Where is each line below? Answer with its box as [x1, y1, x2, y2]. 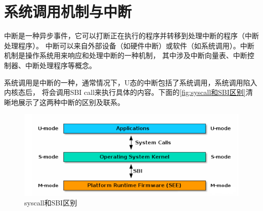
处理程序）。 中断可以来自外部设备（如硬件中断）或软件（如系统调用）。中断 [4, 40, 254, 50]
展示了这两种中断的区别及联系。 [18, 96, 124, 107]
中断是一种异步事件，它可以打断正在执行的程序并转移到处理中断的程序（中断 [4, 30, 259, 41]
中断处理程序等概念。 [25, 60, 96, 70]
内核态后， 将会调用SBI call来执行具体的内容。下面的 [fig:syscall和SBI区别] [4, 87, 246, 97]
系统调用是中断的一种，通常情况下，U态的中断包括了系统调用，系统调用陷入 [4, 77, 257, 87]
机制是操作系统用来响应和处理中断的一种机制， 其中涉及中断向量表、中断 [4, 50, 247, 61]
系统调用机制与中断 [4, 1, 132, 22]
